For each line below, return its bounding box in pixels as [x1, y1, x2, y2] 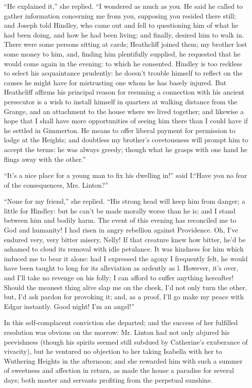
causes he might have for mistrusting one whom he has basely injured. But [4, 77, 227, 87]
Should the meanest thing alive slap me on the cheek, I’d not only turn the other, [4, 282, 247, 292]
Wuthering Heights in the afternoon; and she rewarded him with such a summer [4, 355, 243, 366]
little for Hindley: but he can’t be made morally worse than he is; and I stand [4, 205, 235, 215]
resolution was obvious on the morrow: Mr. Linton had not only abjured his [4, 327, 230, 337]
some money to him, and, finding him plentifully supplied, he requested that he [4, 48, 241, 58]
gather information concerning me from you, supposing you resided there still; [4, 10, 236, 20]
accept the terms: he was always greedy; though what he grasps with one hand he [4, 144, 248, 154]
